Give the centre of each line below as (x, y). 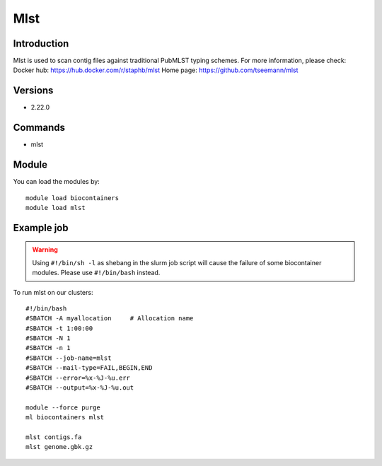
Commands (39, 128)
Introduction (41, 43)
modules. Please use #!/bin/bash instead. (96, 273)
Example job (41, 227)
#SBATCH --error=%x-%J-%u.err (78, 378)
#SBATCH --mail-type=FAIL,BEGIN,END (89, 368)
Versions (33, 91)
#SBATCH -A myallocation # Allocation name (110, 319)
